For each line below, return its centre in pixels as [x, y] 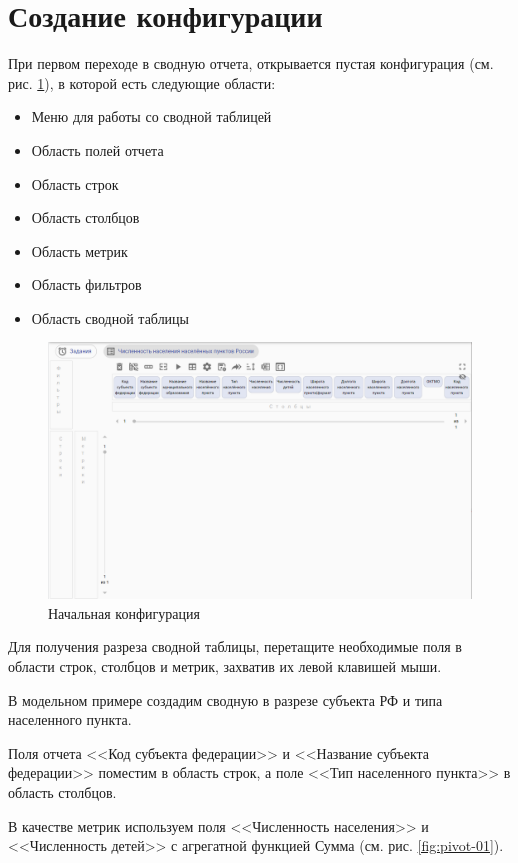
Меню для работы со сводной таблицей [151, 116]
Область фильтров [86, 284]
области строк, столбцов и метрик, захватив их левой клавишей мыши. [225, 665]
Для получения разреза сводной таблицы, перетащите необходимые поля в [235, 646]
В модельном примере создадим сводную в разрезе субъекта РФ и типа [225, 699]
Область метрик [79, 250]
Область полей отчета [97, 149]
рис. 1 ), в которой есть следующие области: [142, 82]
